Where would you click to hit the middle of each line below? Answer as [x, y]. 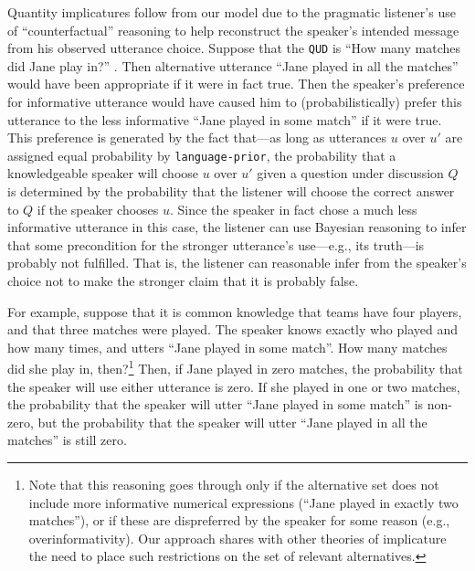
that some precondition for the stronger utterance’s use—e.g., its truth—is [216, 244]
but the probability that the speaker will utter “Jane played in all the [232, 422]
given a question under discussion [350, 173]
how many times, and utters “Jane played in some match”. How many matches [227, 347]
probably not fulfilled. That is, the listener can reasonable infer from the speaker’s [237, 263]
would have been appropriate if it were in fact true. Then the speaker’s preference [236, 84]
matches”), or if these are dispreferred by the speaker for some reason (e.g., [239, 520]
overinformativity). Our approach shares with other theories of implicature [237, 538]
